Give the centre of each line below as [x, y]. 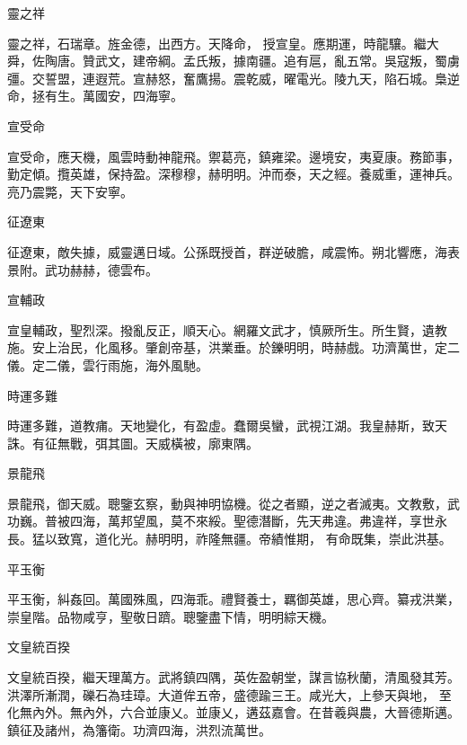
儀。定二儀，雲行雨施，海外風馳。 [108, 364]
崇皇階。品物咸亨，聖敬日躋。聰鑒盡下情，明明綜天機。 [171, 616]
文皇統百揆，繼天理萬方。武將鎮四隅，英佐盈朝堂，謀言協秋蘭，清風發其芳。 [233, 677]
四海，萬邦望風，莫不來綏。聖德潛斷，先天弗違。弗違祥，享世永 [258, 521]
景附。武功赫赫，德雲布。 [83, 269]
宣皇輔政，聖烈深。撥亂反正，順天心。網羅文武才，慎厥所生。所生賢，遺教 [227, 329]
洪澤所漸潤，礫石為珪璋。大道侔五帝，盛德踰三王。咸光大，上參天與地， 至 [229, 694]
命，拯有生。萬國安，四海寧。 [95, 96]
